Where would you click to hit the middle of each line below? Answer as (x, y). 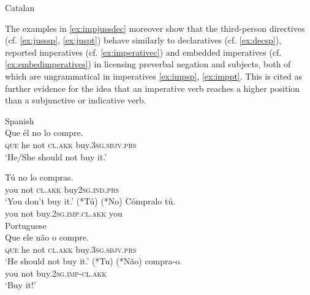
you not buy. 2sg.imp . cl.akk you (64, 213)
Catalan (20, 7)
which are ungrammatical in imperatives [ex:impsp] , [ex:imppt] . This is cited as (154, 76)
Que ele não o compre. (47, 237)
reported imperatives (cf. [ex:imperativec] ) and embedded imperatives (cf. (143, 52)
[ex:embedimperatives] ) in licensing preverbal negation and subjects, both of (148, 64)
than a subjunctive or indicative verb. (76, 100)
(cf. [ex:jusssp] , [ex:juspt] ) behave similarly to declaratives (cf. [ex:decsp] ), (143, 40)
